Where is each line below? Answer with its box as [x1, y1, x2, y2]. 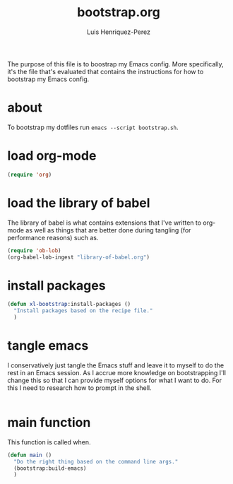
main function [7, 415, 91, 431]
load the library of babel [7, 195, 150, 211]
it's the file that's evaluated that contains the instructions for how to [7, 67, 204, 76]
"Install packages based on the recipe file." [13, 307, 153, 314]
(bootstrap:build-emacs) [13, 464, 87, 472]
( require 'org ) [7, 171, 52, 178]
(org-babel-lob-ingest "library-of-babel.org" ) [7, 254, 150, 261]
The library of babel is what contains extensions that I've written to [7, 218, 202, 227]
